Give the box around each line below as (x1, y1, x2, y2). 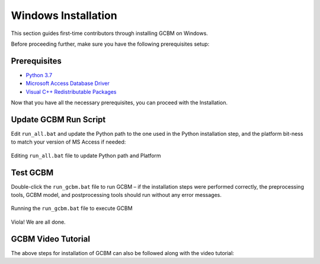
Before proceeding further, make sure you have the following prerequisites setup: (11, 40, 210, 47)
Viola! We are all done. (11, 218, 66, 225)
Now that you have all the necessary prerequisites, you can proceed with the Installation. (11, 99, 228, 106)
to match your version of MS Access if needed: (11, 138, 126, 145)
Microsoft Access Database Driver (25, 80, 110, 87)
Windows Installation (11, 9, 118, 22)
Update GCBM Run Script (11, 114, 106, 125)
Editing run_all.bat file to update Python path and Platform (11, 152, 161, 159)
